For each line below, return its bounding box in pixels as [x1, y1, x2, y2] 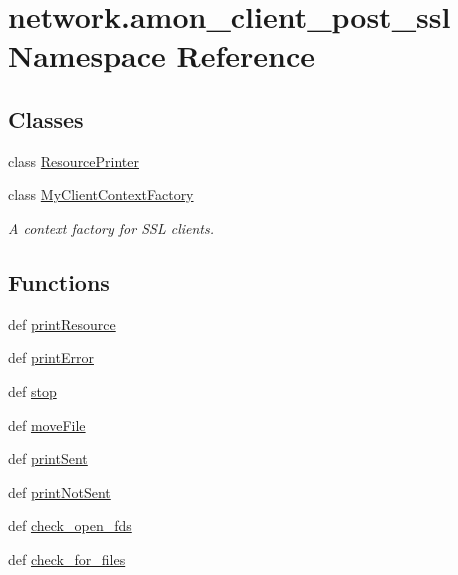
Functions [8, 266, 110, 297]
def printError [8, 347, 94, 368]
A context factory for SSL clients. [8, 217, 215, 238]
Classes [8, 103, 84, 134]
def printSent [8, 448, 88, 469]
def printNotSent [8, 481, 111, 502]
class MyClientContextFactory [8, 184, 194, 205]
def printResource [8, 313, 116, 334]
